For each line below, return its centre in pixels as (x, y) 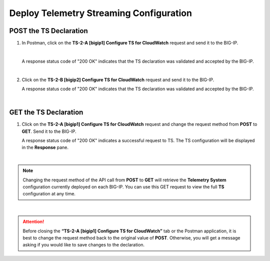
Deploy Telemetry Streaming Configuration (101, 13)
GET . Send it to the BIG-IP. (49, 131)
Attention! (33, 222)
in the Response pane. (45, 147)
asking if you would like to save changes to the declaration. (84, 245)
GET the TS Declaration (46, 112)
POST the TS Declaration (49, 31)
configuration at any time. (49, 194)
